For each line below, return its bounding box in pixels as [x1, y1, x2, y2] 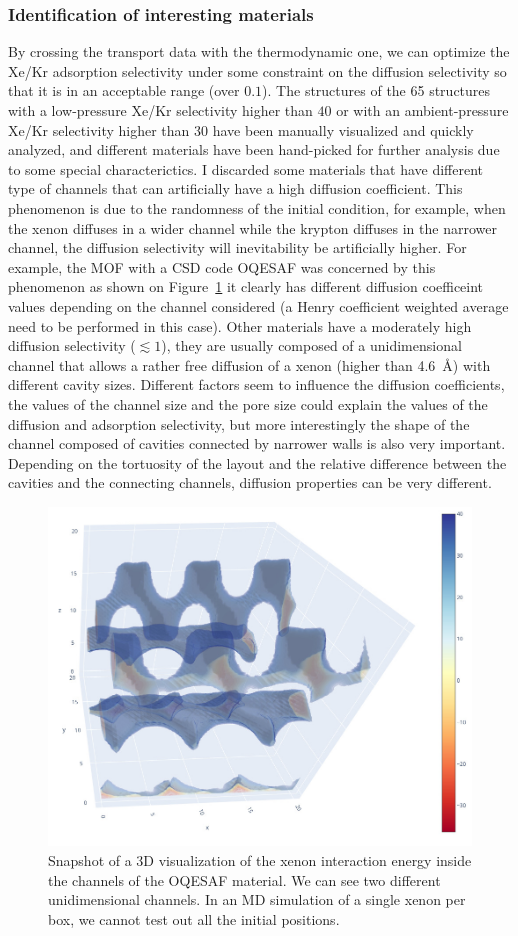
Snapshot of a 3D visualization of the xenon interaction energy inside [48, 849, 472, 870]
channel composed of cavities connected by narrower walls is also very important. [8, 433, 506, 454]
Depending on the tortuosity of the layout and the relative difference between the [8, 452, 507, 473]
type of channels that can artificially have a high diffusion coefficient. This [8, 178, 463, 199]
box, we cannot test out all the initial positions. [48, 908, 340, 929]
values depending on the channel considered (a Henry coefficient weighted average [8, 295, 509, 316]
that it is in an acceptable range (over [8, 80, 240, 101]
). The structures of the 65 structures [262, 80, 491, 101]
